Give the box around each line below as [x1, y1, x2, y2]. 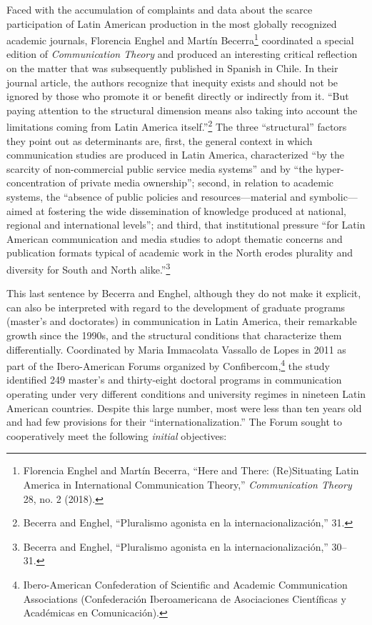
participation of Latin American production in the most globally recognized [6, 16, 337, 31]
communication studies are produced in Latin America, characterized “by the [6, 147, 345, 162]
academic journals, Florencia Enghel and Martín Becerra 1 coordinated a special [6, 31, 354, 47]
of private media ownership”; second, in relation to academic [69, 175, 334, 190]
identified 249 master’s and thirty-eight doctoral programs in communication [6, 372, 342, 387]
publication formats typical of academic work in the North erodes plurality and [6, 245, 353, 260]
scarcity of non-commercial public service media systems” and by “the [6, 161, 313, 176]
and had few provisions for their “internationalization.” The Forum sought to [6, 414, 343, 429]
